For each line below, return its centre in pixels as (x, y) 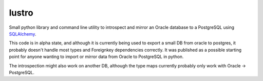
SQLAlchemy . (23, 34)
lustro (21, 13)
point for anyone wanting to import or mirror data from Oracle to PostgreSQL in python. (96, 57)
